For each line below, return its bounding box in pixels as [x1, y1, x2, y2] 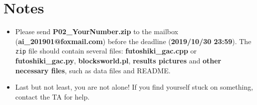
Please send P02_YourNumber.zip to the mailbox [15, 26, 178, 37]
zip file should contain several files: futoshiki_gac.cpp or [15, 46, 197, 56]
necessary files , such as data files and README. [15, 65, 171, 75]
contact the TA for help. [15, 91, 90, 102]
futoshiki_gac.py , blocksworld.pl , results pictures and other [15, 55, 222, 65]
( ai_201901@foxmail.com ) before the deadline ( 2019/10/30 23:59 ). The [15, 36, 252, 46]
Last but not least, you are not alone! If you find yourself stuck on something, [15, 82, 254, 92]
